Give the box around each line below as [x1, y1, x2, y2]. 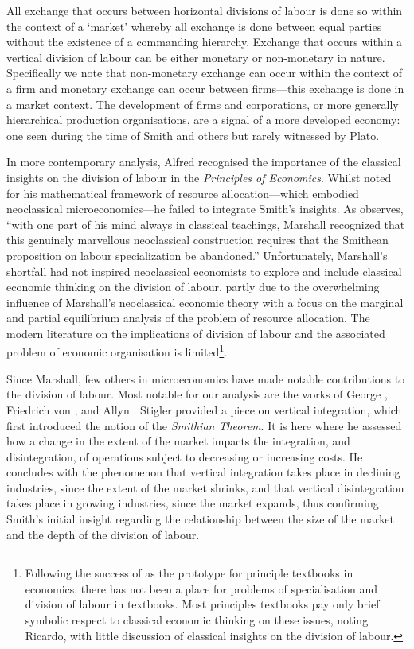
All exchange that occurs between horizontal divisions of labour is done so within [6, 2, 403, 18]
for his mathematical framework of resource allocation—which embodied [6, 185, 359, 201]
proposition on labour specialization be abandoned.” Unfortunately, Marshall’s [6, 247, 388, 263]
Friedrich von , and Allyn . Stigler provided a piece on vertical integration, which [6, 401, 402, 418]
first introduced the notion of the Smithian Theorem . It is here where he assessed [6, 417, 402, 433]
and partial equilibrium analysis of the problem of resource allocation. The [6, 309, 370, 326]
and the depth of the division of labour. [6, 526, 200, 542]
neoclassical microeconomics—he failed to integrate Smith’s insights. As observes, [6, 200, 404, 217]
